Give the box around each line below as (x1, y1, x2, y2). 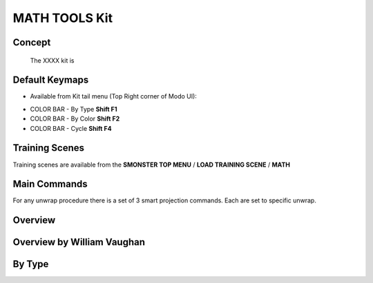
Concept (12, 36, 51, 48)
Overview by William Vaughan (12, 236, 145, 248)
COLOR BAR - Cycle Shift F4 (30, 124, 112, 132)
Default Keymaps (12, 74, 89, 86)
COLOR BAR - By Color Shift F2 (30, 114, 120, 123)
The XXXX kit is (30, 56, 75, 65)
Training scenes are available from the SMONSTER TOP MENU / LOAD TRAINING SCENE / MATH (12, 160, 290, 169)
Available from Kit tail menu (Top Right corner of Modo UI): (30, 92, 197, 101)
